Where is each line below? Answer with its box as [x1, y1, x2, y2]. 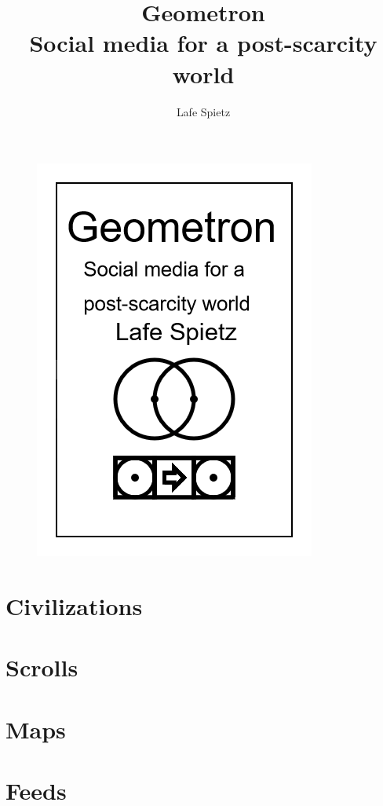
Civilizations [5, 589, 143, 621]
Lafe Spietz [176, 103, 231, 119]
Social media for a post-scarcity [29, 27, 378, 59]
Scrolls [5, 651, 78, 683]
